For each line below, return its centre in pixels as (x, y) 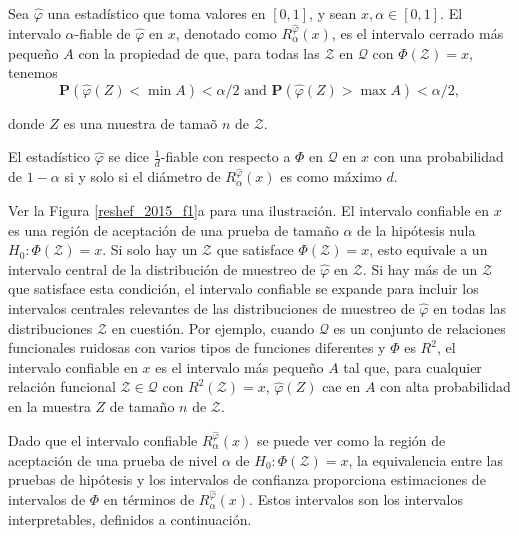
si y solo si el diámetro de (142, 176)
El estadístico (49, 156)
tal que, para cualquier (412, 366)
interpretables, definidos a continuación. (130, 518)
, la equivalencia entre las (425, 459)
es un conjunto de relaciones (419, 327)
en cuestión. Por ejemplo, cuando (213, 327)
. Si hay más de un (420, 268)
